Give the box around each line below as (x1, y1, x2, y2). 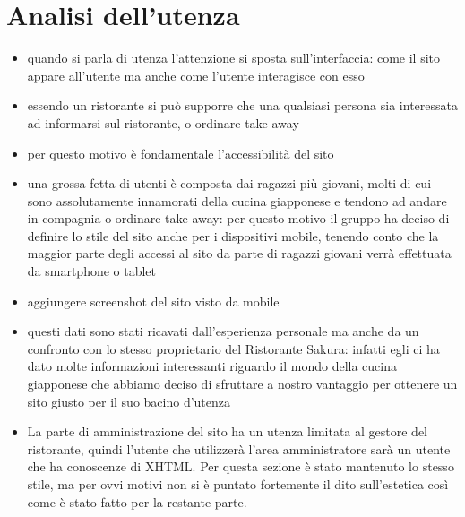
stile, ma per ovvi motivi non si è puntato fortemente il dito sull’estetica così (27, 475, 449, 493)
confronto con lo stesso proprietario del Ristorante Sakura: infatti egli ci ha (27, 339, 440, 358)
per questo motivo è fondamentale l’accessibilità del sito (27, 143, 334, 162)
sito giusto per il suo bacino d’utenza (27, 392, 231, 410)
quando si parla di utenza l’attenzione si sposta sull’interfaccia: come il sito (27, 48, 441, 67)
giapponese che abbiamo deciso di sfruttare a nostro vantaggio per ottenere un (27, 375, 458, 393)
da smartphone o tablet (27, 262, 157, 280)
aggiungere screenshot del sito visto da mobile (27, 291, 280, 310)
